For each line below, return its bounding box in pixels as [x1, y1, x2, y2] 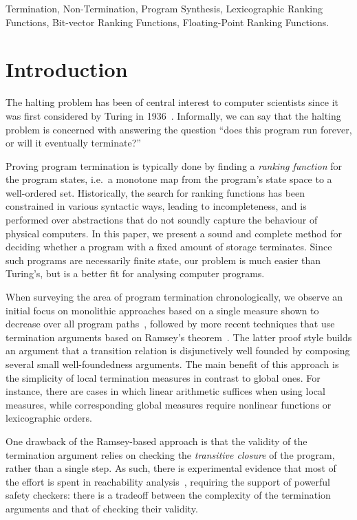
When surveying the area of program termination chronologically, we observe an [6, 290, 343, 304]
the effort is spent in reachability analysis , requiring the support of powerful [6, 474, 331, 488]
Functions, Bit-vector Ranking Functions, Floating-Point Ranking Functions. [6, 14, 329, 29]
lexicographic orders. [6, 411, 92, 425]
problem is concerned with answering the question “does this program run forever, [6, 122, 352, 136]
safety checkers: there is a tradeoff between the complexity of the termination [6, 488, 331, 502]
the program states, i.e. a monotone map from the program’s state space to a [6, 172, 332, 186]
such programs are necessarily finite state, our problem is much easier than [6, 252, 321, 267]
